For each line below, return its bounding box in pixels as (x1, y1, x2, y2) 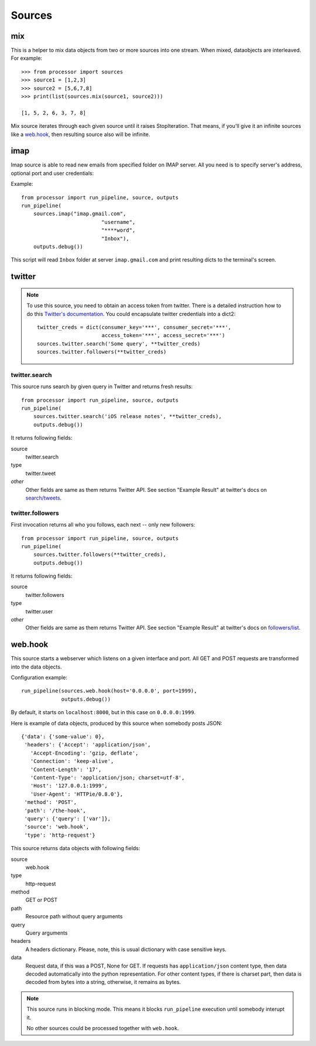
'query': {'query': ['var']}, (24, 815, 111, 822)
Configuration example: (11, 674, 67, 681)
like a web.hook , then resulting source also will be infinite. (11, 131, 150, 138)
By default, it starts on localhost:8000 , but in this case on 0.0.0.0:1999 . (11, 709, 196, 716)
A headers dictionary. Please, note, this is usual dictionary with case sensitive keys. (25, 946, 226, 953)
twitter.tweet (25, 470, 56, 477)
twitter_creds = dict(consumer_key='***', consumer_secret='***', (37, 324, 232, 331)
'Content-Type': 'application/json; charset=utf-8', (30, 775, 185, 781)
